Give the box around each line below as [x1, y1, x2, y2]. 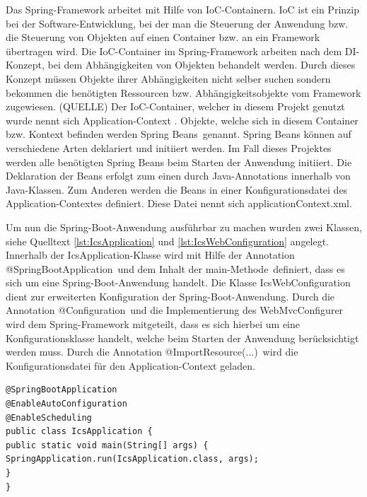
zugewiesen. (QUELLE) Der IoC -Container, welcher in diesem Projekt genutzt [6, 99, 345, 114]
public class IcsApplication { [6, 426, 153, 437]
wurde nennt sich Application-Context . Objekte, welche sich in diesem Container [6, 112, 359, 127]
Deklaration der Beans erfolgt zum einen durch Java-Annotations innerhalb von [6, 168, 351, 183]
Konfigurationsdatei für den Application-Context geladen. [6, 358, 255, 373]
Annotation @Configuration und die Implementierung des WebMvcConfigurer [6, 303, 344, 317]
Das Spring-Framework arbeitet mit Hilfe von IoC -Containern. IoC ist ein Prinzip [6, 2, 359, 16]
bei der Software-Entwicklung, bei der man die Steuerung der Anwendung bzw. [6, 16, 349, 30]
